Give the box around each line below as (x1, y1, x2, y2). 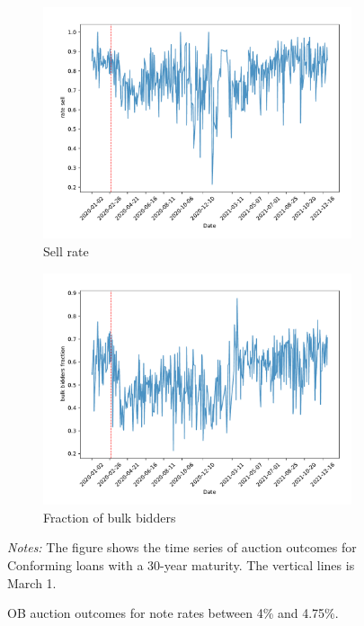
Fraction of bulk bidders (43, 507, 176, 526)
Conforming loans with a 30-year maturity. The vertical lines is (7, 555, 355, 574)
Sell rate (43, 242, 89, 261)
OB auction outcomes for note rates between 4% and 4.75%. (7, 604, 339, 622)
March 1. (7, 573, 57, 592)
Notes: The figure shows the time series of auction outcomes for (7, 538, 357, 557)
